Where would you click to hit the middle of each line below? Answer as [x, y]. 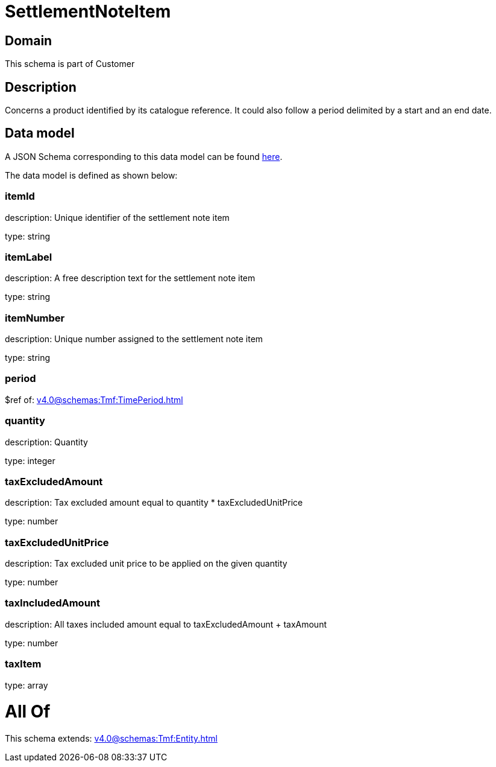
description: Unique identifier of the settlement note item [117, 217]
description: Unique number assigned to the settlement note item [134, 339]
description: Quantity [46, 442]
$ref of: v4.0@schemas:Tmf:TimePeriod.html [94, 399]
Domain [29, 40]
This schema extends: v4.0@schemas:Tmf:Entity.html [111, 739]
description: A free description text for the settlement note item [130, 278]
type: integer [30, 460]
